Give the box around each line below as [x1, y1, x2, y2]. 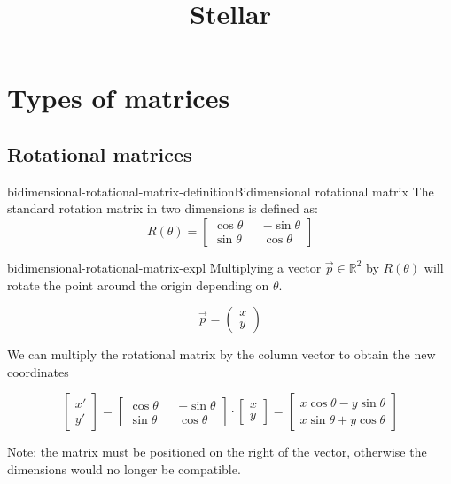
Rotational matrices [7, 140, 192, 167]
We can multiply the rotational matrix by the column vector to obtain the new [7, 345, 436, 364]
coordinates [7, 362, 69, 380]
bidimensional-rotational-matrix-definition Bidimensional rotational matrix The [7, 181, 434, 200]
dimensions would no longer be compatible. [7, 459, 241, 478]
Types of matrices [7, 80, 230, 116]
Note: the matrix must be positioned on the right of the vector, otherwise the [7, 442, 427, 461]
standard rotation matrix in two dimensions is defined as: [7, 199, 318, 218]
